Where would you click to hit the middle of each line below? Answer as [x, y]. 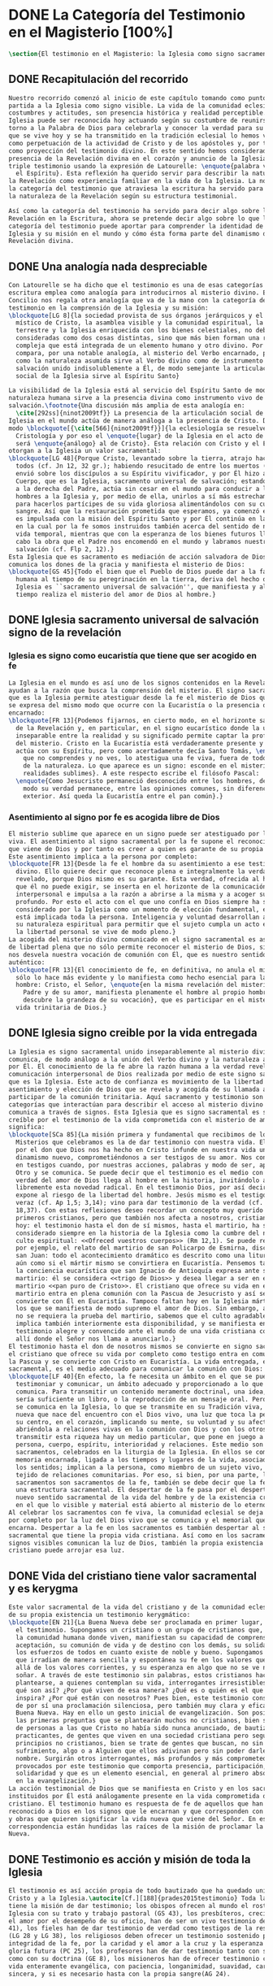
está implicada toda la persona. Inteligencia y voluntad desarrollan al [143, 917]
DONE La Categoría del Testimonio [127, 15]
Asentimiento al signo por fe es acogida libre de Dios [114, 817]
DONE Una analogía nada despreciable [108, 266]
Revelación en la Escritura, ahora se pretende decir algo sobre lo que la [139, 218]
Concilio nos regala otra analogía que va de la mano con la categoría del [139, 300]
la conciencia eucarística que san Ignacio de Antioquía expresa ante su [143, 1271]
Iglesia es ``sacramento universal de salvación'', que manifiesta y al [141, 587]
